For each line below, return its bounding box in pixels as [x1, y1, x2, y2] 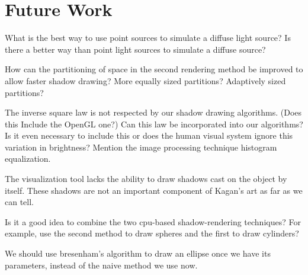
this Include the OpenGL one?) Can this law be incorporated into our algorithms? [5, 117, 303, 130]
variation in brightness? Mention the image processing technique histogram [5, 140, 277, 153]
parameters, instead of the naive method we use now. [5, 258, 198, 271]
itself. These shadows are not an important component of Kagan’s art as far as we [5, 184, 303, 196]
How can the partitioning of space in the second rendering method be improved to [5, 63, 303, 75]
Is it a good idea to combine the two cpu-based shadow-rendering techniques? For [5, 215, 301, 228]
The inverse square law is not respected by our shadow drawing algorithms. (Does [5, 106, 302, 119]
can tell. [5, 196, 34, 208]
